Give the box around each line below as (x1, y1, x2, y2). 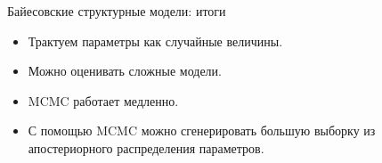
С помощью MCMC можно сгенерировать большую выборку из (28, 121, 376, 140)
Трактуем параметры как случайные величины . (28, 31, 283, 50)
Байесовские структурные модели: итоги (7, 2, 226, 20)
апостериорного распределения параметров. (28, 138, 264, 157)
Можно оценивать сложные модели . (28, 61, 222, 80)
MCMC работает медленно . (28, 91, 179, 110)
